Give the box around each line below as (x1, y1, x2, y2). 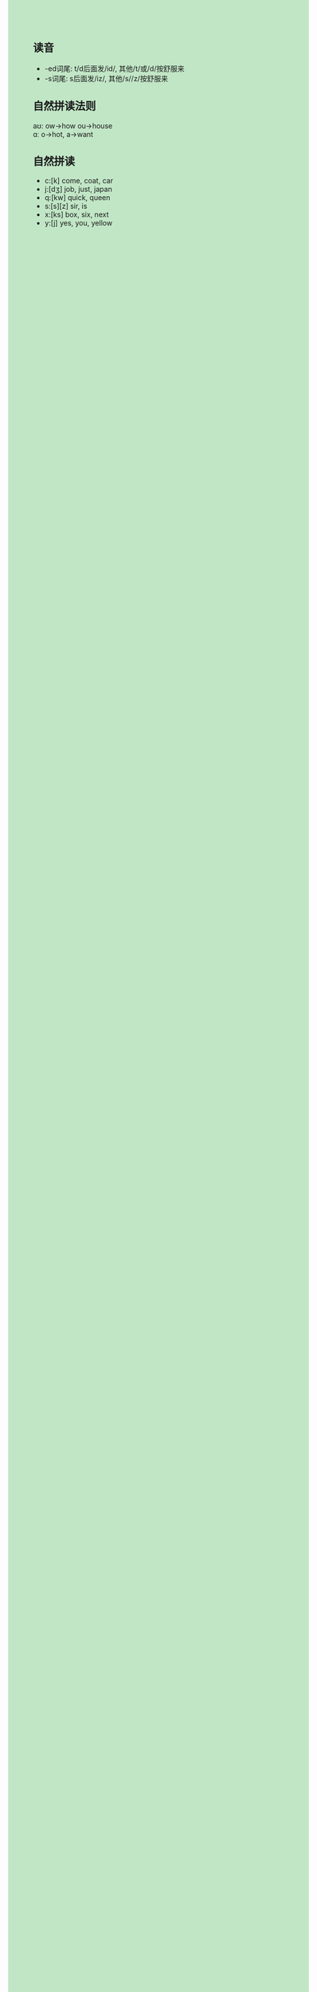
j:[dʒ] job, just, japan (44, 184, 112, 194)
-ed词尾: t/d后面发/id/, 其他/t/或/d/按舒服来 (44, 64, 185, 73)
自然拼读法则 (33, 100, 96, 113)
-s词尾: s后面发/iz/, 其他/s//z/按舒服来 (44, 73, 168, 83)
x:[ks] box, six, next (44, 210, 109, 219)
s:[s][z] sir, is (44, 202, 88, 211)
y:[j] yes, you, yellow (44, 218, 113, 228)
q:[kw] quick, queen (44, 193, 111, 202)
